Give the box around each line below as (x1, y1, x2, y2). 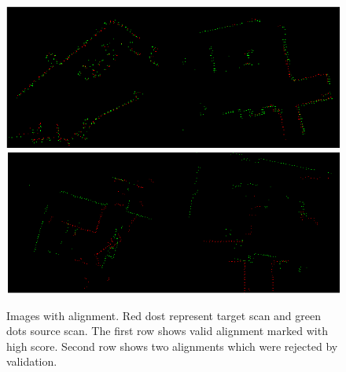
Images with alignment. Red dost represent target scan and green (6, 307, 322, 323)
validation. (6, 353, 57, 370)
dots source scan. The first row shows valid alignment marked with (6, 322, 328, 339)
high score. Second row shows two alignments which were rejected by (6, 337, 338, 354)
